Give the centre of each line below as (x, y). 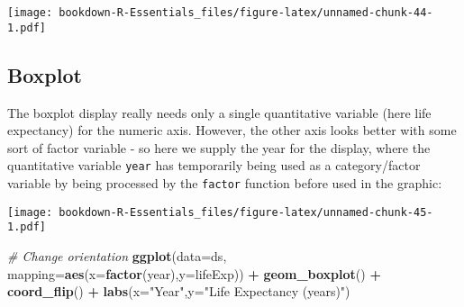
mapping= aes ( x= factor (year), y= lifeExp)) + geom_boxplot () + (194, 273)
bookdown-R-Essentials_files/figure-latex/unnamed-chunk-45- (246, 212)
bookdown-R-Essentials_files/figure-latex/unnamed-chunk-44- (246, 13)
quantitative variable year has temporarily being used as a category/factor (214, 165)
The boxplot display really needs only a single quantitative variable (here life (219, 112)
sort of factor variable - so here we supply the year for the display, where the (219, 147)
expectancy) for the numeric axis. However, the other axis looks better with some (232, 130)
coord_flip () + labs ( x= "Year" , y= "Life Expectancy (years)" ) (179, 291)
